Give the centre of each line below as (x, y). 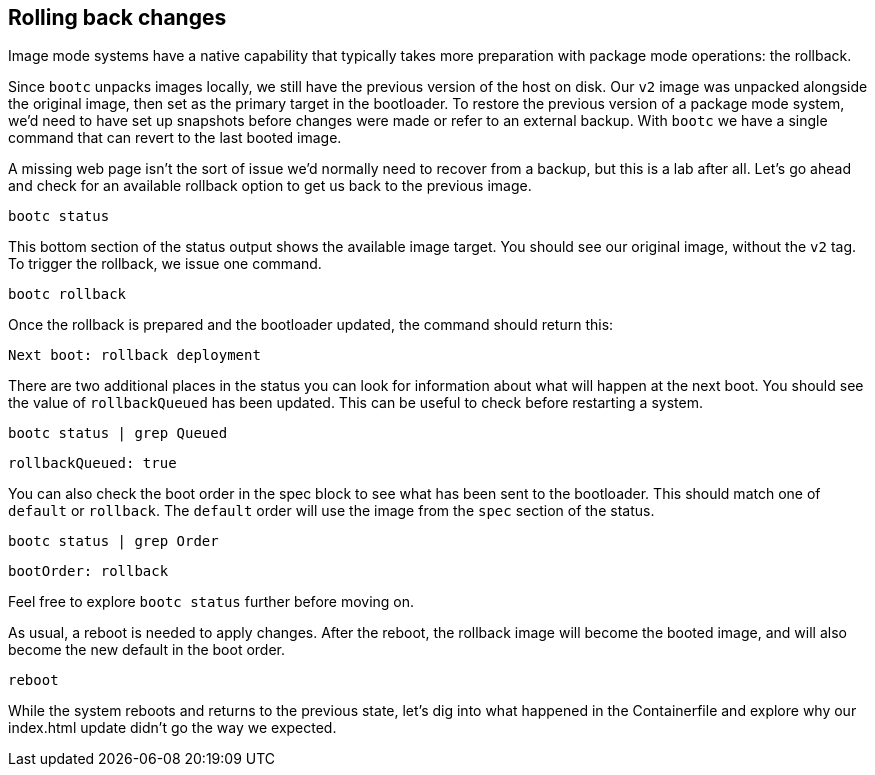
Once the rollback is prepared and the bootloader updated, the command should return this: (311, 325)
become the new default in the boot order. (147, 650)
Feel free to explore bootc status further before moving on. (211, 602)
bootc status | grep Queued (118, 433)
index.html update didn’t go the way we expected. (172, 728)
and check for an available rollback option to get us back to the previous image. (270, 186)
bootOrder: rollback (88, 571)
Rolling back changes (117, 17)
